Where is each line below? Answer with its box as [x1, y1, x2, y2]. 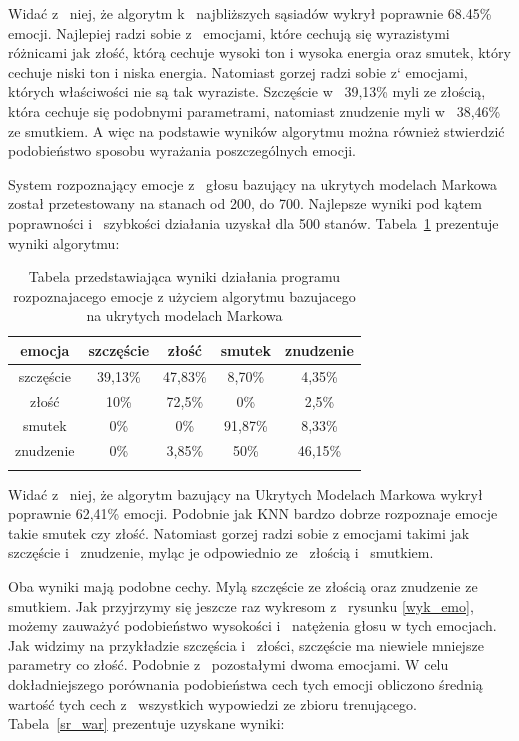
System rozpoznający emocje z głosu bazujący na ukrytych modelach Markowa [8, 173, 498, 194]
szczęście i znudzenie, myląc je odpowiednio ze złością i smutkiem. [8, 542, 434, 563]
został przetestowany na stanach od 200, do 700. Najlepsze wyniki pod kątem [8, 193, 483, 214]
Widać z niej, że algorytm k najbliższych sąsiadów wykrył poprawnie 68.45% [8, 3, 492, 23]
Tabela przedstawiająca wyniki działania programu [28, 266, 341, 287]
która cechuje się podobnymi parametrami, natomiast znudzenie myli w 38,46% [8, 100, 501, 121]
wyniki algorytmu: [8, 232, 120, 253]
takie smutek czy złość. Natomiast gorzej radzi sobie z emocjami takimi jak [8, 522, 470, 543]
